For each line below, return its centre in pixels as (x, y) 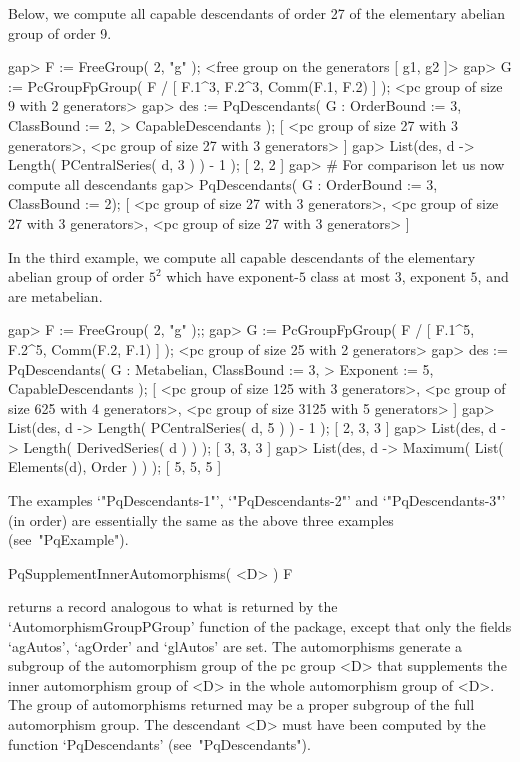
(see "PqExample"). (68, 539)
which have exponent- (232, 276)
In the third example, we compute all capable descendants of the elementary (242, 256)
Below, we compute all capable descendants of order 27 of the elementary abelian (257, 13)
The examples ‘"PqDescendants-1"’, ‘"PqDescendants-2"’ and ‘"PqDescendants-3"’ (257, 500)
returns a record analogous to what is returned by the (173, 606)
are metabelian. (55, 295)
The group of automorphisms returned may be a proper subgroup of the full (241, 704)
